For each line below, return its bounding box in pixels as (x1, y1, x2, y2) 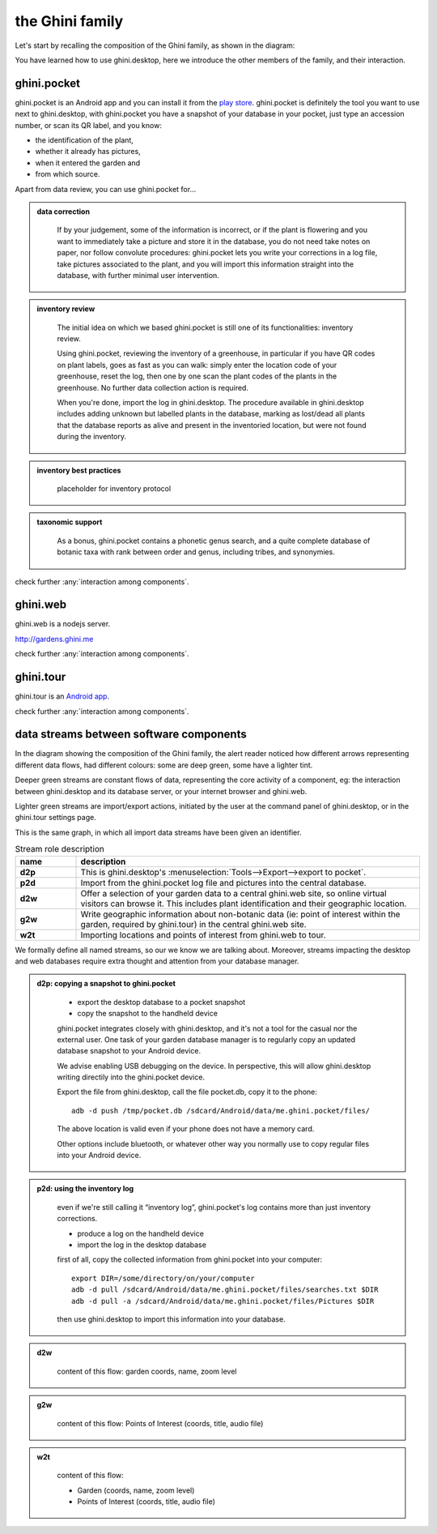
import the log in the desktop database (77, 1240, 206, 1250)
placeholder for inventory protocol (57, 484, 172, 494)
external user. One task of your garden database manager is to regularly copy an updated (57, 1034, 356, 1045)
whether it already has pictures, (35, 147, 141, 156)
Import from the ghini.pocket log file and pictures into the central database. (80, 877, 367, 888)
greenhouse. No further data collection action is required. (57, 382, 248, 392)
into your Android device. (57, 1151, 142, 1160)
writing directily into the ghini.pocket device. (57, 1072, 206, 1082)
